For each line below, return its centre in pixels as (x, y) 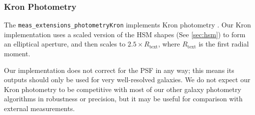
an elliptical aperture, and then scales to (65, 44)
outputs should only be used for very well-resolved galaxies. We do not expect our (127, 80)
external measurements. (40, 108)
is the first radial (224, 44)
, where (169, 44)
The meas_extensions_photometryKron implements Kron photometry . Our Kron (127, 25)
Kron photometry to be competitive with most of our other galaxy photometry (123, 89)
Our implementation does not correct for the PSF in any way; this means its (119, 70)
